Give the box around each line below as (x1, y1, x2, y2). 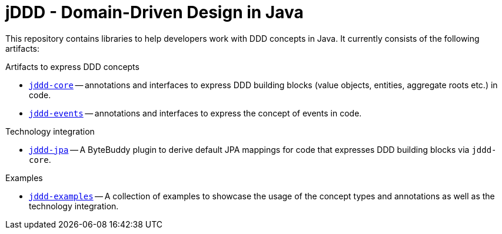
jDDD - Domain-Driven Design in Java (5, 2, 304, 22)
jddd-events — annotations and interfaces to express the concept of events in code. (29, 108, 362, 118)
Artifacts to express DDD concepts (5, 61, 139, 72)
